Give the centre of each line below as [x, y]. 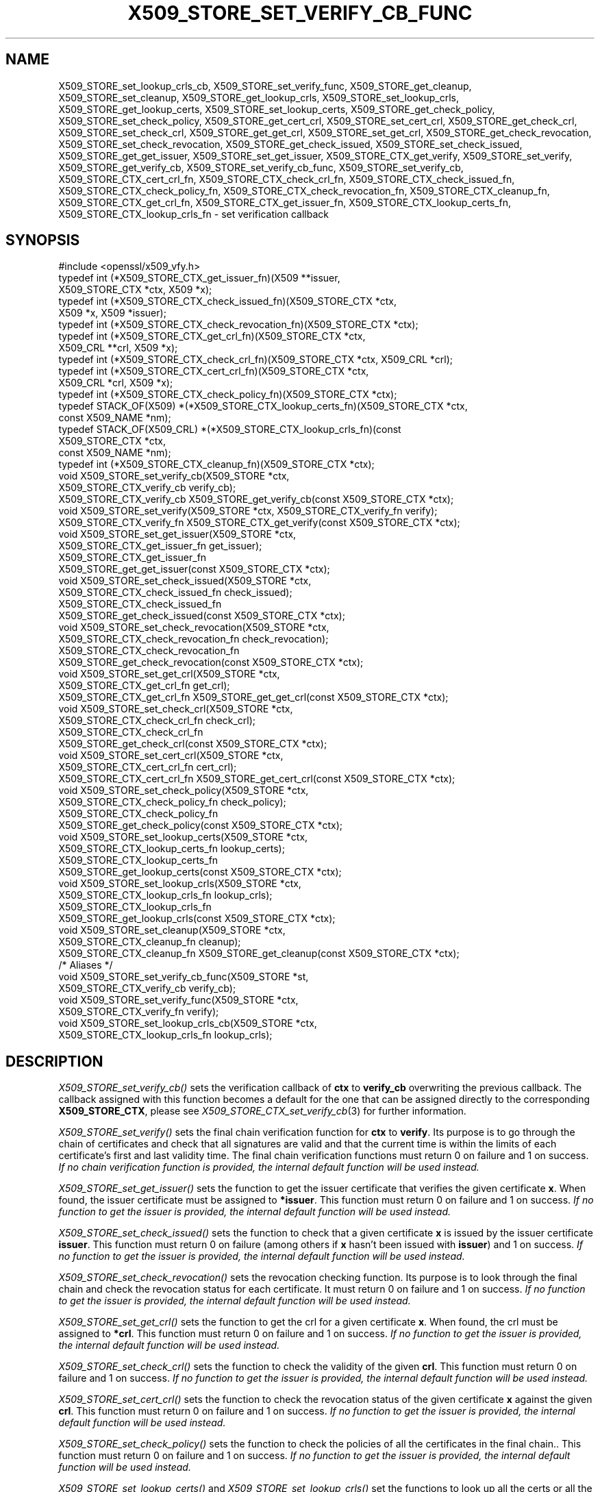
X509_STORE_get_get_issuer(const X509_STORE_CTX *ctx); [194, 569]
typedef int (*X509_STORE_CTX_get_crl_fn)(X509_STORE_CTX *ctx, [212, 336]
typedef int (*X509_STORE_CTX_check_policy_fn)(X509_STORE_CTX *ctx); [228, 395]
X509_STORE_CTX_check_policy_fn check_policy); [172, 802]
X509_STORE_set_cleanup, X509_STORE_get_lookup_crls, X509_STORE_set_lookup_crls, [259, 97]
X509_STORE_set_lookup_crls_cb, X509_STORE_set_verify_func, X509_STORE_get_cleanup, [265, 86]
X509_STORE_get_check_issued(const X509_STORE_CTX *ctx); [202, 616]
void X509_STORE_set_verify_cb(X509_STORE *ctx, [174, 476]
